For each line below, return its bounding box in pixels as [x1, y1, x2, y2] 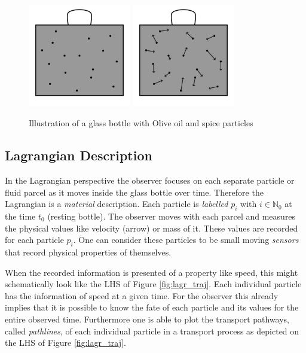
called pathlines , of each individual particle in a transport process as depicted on [5, 324, 299, 337]
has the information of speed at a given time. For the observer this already [5, 289, 279, 302]
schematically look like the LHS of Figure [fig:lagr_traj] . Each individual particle [5, 278, 302, 290]
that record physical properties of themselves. [5, 245, 172, 258]
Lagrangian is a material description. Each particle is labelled [5, 197, 228, 210]
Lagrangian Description [5, 146, 152, 165]
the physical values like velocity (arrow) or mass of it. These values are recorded [5, 221, 298, 234]
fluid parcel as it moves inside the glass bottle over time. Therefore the [5, 185, 264, 198]
